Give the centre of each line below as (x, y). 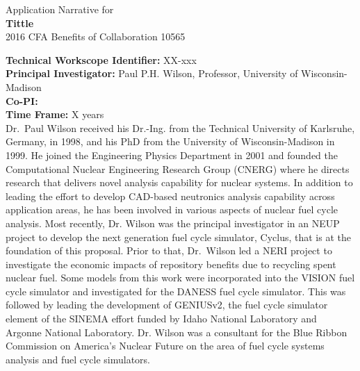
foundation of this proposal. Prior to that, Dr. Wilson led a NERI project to (169, 250)
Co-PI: (22, 100)
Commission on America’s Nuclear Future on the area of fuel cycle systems (165, 346)
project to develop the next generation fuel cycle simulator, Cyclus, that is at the (178, 237)
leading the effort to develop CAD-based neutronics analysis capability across (170, 196)
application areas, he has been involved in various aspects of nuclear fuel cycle (172, 209)
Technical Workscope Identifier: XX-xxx (101, 59)
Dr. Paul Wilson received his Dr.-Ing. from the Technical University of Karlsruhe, (180, 127)
